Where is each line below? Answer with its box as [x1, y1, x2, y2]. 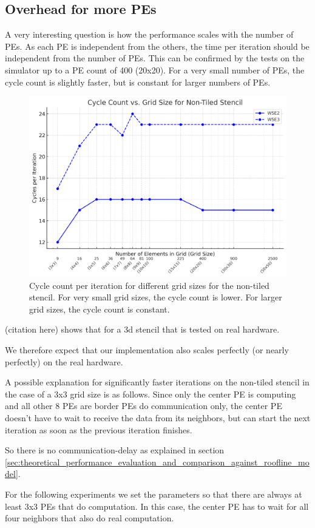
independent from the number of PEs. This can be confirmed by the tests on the [5, 52, 305, 64]
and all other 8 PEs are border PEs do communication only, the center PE [5, 399, 282, 412]
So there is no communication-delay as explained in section [5, 444, 225, 456]
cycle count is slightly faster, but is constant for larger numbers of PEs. [5, 75, 271, 88]
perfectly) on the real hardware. [5, 355, 123, 368]
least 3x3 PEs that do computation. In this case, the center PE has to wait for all [5, 499, 309, 512]
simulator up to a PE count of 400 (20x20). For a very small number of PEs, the [5, 63, 305, 76]
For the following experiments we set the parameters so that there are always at [5, 487, 302, 500]
